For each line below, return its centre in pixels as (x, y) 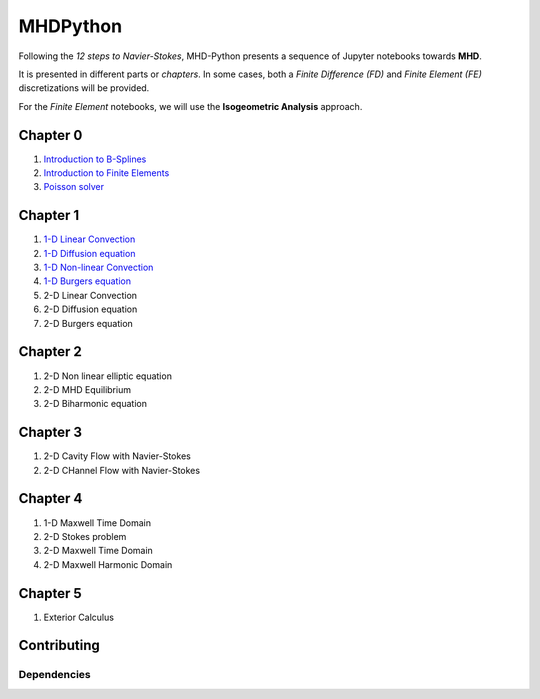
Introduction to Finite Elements (106, 173)
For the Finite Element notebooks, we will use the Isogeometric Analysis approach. (190, 106)
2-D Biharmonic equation (95, 404)
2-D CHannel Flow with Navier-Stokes (121, 470)
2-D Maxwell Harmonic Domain (108, 564)
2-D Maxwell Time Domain (98, 551)
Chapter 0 (50, 135)
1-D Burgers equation (87, 281)
